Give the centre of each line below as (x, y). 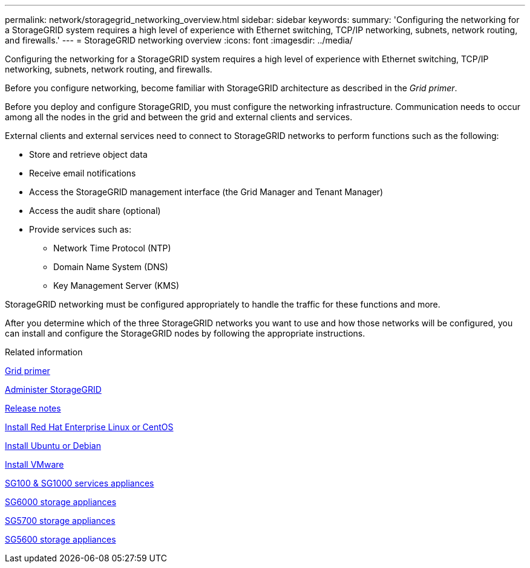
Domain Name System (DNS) (111, 267)
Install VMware (34, 464)
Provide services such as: (80, 229)
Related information (44, 352)
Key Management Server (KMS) (116, 286)
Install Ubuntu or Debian (53, 446)
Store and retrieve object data (88, 154)
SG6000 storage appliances (61, 502)
